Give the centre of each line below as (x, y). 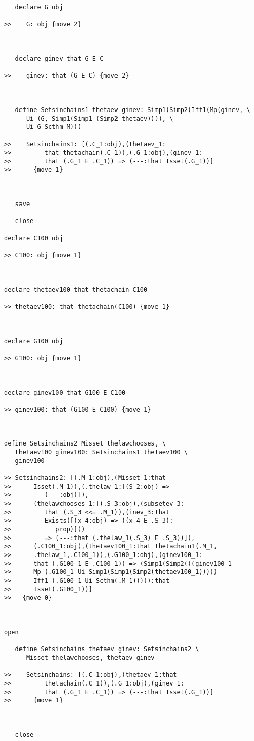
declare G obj (39, 7)
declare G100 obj (34, 341)
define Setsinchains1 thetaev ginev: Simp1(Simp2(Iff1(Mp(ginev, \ (133, 110)
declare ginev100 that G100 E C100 (65, 392)
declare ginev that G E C (59, 58)
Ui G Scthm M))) (54, 127)
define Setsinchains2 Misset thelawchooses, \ (85, 444)
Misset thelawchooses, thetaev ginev (90, 657)
